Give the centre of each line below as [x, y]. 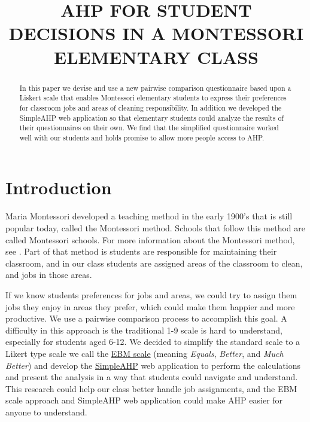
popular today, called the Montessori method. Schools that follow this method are [155, 228]
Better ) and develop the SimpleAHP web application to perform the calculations [153, 365]
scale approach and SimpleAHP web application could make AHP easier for [144, 400]
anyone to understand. [46, 412]
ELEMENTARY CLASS [156, 56]
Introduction [59, 187]
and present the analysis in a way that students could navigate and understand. [152, 377]
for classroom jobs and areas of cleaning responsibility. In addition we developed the [151, 107]
